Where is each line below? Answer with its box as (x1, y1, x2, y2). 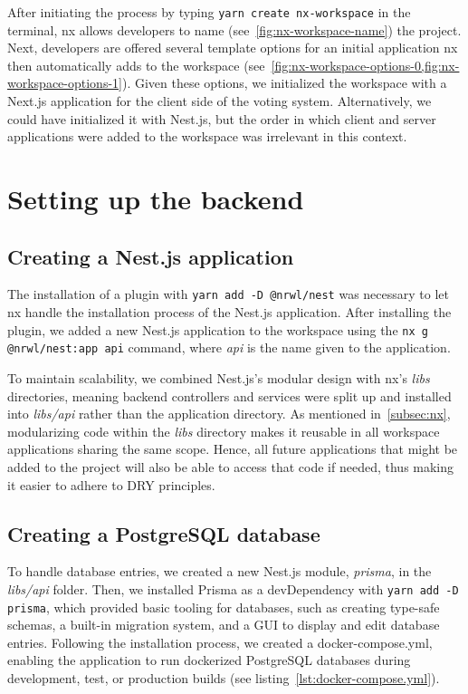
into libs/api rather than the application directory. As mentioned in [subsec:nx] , (7, 404, 451, 423)
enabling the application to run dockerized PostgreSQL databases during (7, 651, 411, 670)
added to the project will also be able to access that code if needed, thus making (7, 457, 454, 476)
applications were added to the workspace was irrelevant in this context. (7, 127, 407, 146)
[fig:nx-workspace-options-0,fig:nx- (271, 55, 460, 74)
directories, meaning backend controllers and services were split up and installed (7, 386, 452, 405)
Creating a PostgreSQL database (7, 519, 320, 547)
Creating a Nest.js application (7, 242, 294, 270)
